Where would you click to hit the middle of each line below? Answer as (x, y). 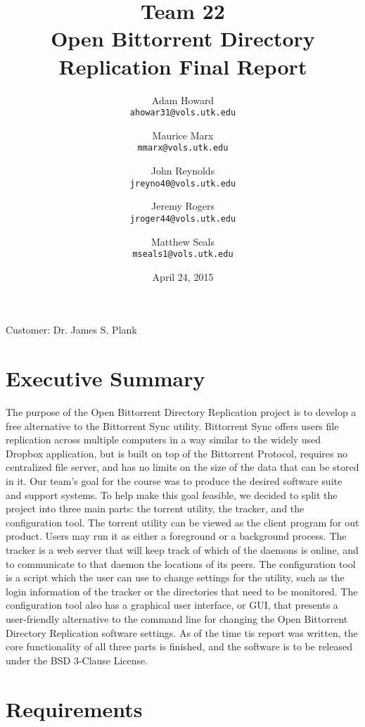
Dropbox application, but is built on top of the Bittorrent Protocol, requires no (177, 453)
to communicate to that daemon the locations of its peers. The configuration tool (181, 563)
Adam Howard (183, 100)
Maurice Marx (183, 135)
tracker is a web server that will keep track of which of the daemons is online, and (182, 550)
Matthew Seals (183, 241)
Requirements (74, 708)
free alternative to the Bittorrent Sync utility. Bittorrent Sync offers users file (172, 425)
